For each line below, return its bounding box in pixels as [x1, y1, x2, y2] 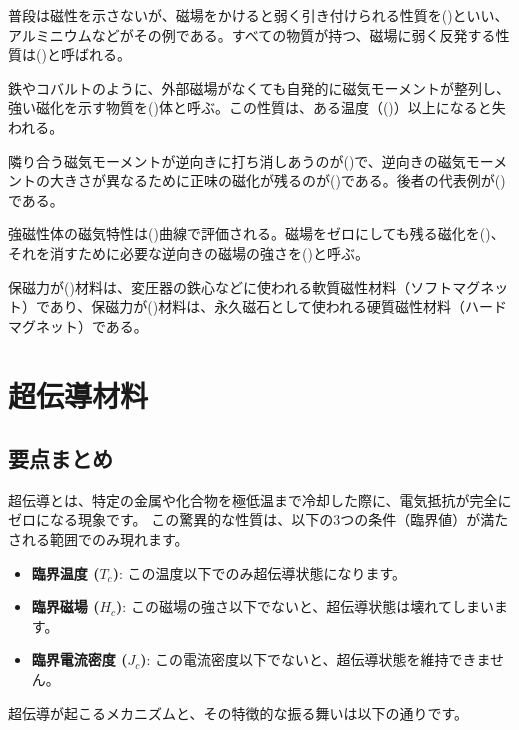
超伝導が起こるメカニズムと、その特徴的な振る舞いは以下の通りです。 [8, 702, 469, 723]
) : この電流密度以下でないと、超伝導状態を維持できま [140, 649, 491, 670]
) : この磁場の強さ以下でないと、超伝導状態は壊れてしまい [116, 596, 494, 617]
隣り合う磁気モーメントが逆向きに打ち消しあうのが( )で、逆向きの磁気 [8, 150, 466, 171]
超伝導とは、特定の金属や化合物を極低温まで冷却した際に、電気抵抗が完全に [8, 489, 512, 510]
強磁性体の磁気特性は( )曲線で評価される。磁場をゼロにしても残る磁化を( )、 [8, 223, 505, 244]
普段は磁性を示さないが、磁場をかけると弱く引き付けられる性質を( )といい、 [8, 5, 509, 25]
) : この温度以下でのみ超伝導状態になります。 [112, 562, 407, 583]
